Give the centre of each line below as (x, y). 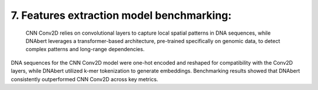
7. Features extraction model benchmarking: (121, 15)
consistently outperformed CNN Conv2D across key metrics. (85, 79)
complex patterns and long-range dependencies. (85, 49)
